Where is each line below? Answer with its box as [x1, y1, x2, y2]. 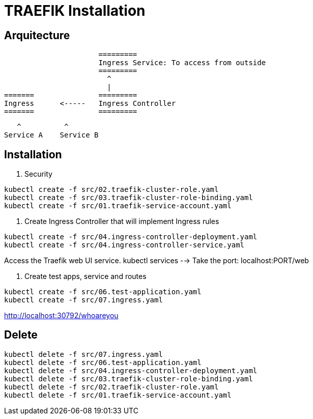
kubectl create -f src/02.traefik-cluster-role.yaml [4, 185, 219, 194]
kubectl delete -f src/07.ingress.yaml [4, 350, 163, 358]
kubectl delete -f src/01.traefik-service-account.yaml [4, 390, 232, 399]
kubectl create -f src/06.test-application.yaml [4, 288, 202, 296]
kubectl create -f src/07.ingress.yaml [4, 296, 163, 304]
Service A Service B [4, 131, 99, 139]
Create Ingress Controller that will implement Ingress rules [24, 217, 219, 226]
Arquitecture [4, 29, 70, 42]
